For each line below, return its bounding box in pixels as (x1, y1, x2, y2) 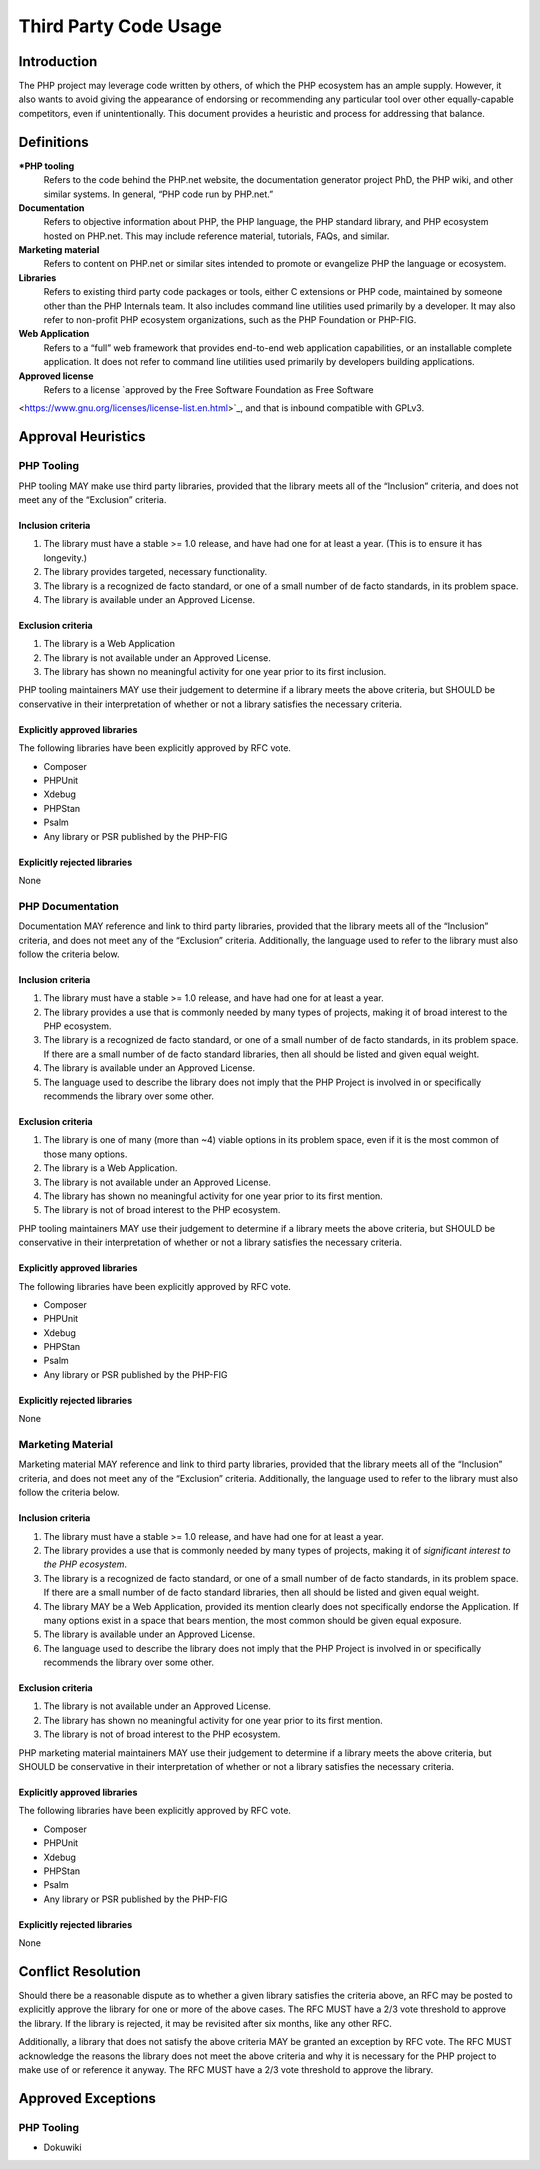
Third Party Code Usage (18, 15, 222, 37)
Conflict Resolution (18, 1963, 142, 1980)
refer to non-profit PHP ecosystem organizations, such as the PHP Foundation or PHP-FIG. (43, 314, 417, 326)
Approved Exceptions (18, 2090, 157, 2107)
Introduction (18, 53, 98, 70)
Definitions (18, 133, 89, 150)
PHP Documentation (18, 899, 120, 913)
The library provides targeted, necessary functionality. (43, 566, 268, 578)
